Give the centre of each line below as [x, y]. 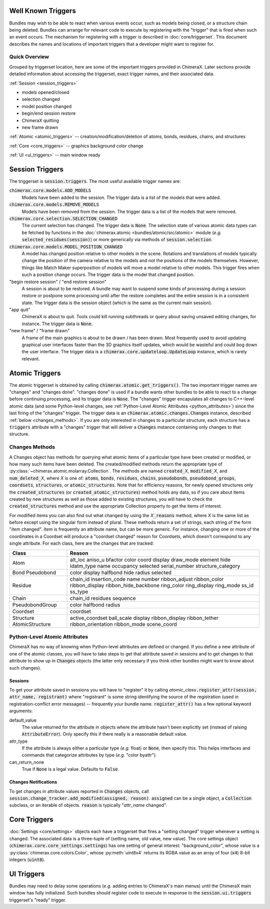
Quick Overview [29, 57]
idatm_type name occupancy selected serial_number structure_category [155, 566]
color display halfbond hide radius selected [121, 572]
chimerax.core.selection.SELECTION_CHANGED [63, 218]
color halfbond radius [95, 605]
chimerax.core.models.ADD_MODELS [50, 191]
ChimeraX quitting [40, 120]
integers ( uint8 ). [27, 859]
